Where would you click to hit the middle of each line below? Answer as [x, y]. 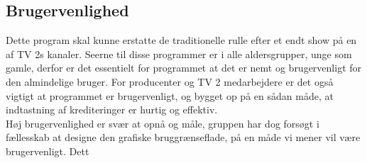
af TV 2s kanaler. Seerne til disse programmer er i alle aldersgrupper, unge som [179, 54]
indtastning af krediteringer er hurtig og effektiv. [112, 109]
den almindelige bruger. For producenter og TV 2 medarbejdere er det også [170, 81]
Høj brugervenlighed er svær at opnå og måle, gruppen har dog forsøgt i [163, 123]
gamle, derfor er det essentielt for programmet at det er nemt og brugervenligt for [184, 68]
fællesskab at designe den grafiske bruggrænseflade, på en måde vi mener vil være [183, 137]
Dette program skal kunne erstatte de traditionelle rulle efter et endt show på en [181, 40]
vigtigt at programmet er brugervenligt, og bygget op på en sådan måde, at [170, 95]
